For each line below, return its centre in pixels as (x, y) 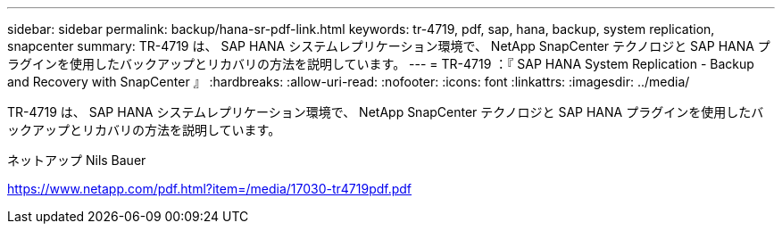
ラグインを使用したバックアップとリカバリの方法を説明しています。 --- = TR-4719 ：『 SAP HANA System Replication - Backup (381, 64)
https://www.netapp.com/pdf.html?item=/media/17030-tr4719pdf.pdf (210, 189)
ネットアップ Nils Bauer (77, 160)
